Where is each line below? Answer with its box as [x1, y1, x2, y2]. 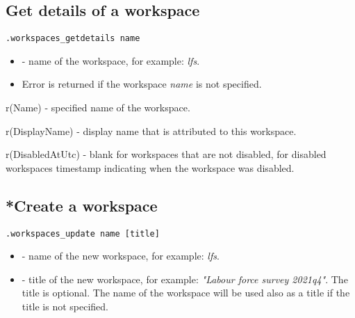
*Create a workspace [6, 194, 158, 216]
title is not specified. [22, 299, 109, 314]
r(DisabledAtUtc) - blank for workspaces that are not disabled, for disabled [6, 147, 327, 161]
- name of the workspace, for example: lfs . [22, 53, 200, 67]
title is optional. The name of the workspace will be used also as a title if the [22, 285, 350, 300]
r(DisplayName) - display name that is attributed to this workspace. [6, 123, 297, 138]
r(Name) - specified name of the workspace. [6, 100, 190, 115]
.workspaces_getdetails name [6, 33, 140, 44]
